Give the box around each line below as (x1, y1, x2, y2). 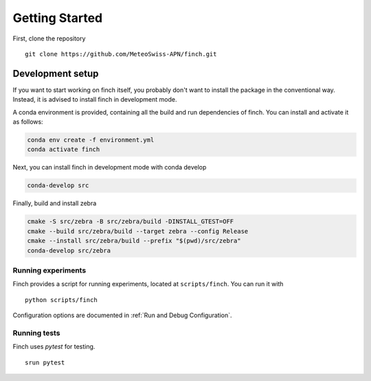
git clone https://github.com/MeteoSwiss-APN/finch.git (25, 50, 217, 58)
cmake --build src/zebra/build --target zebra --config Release (27, 227, 249, 235)
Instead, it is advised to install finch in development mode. (12, 95, 177, 104)
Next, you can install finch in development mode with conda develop (12, 163, 207, 172)
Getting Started (12, 10, 103, 25)
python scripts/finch (25, 296, 98, 303)
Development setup (12, 67, 99, 79)
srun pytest (25, 358, 65, 367)
